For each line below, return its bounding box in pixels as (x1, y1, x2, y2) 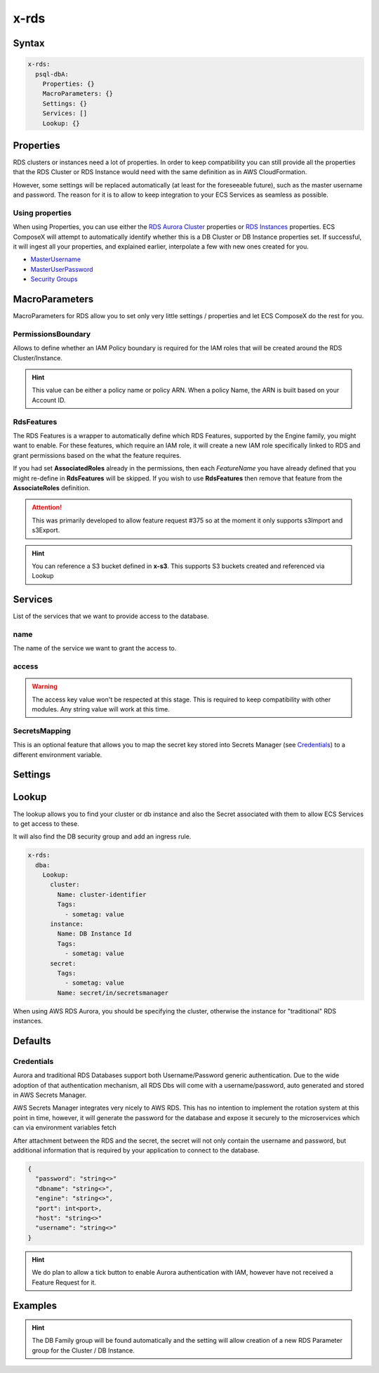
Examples (13, 1300, 58, 1312)
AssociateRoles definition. (13, 483, 91, 492)
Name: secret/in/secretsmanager (57, 989, 168, 997)
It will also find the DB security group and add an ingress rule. (13, 832, 192, 841)
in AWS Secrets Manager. (13, 1091, 87, 1099)
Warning (32, 682, 58, 691)
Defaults (13, 1034, 52, 1046)
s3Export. (32, 526, 60, 534)
